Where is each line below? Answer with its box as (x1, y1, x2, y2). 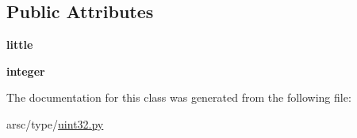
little (6, 36, 33, 53)
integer (6, 62, 45, 79)
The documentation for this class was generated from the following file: (6, 89, 351, 106)
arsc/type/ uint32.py (6, 115, 104, 132)
